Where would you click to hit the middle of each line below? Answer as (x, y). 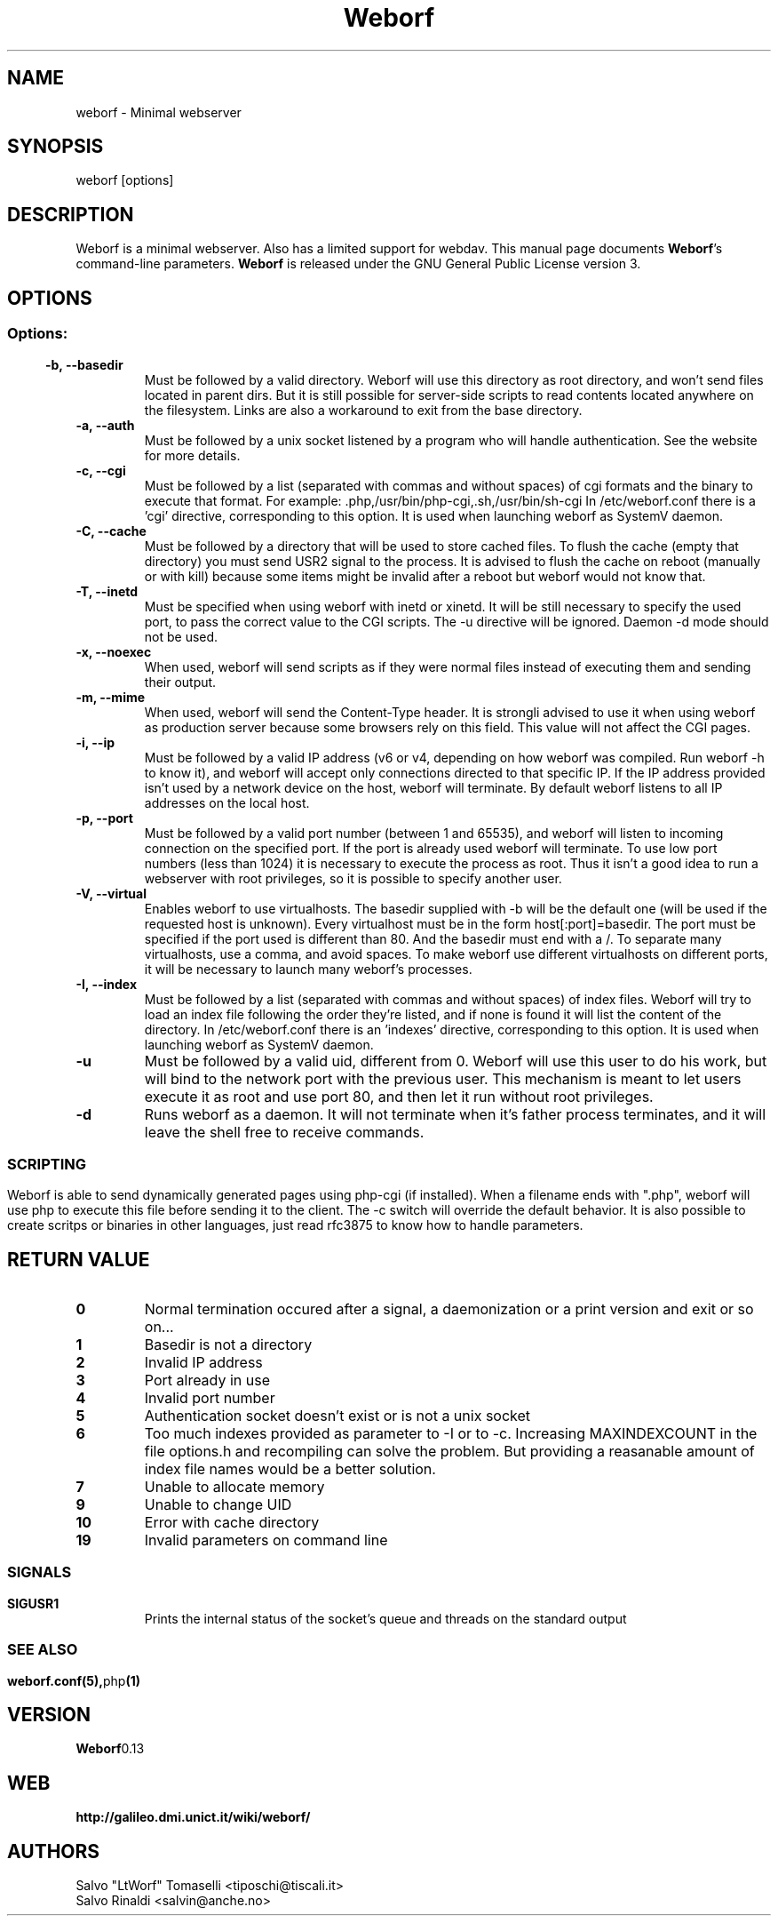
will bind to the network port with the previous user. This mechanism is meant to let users (443, 1078)
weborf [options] (125, 180)
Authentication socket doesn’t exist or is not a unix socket (337, 1416)
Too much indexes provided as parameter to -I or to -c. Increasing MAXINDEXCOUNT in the (451, 1434)
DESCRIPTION (71, 214)
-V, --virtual (111, 893)
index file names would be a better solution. (290, 1469)
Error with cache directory (232, 1523)
